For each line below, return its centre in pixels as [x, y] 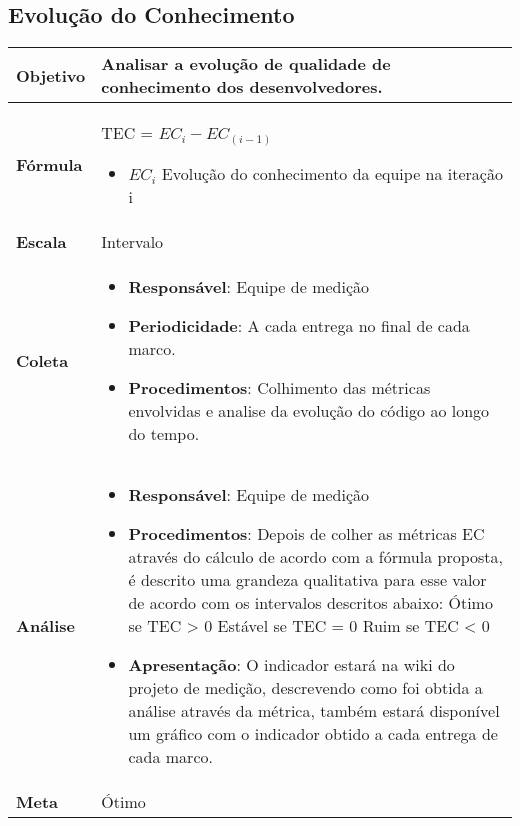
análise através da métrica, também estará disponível [314, 711]
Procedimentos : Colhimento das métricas [279, 388]
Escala [41, 242]
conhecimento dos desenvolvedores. [242, 87]
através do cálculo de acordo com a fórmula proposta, [316, 557]
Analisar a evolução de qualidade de [246, 64]
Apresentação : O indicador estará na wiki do [291, 665]
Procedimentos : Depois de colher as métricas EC [306, 534]
